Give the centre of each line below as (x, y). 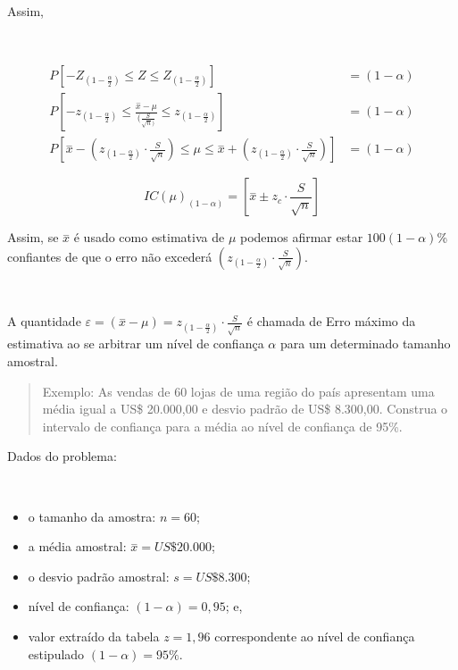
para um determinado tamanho (365, 343)
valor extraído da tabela (94, 636)
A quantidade (44, 321)
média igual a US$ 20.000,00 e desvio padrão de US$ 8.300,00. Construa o (245, 409)
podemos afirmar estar (302, 237)
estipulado (56, 653)
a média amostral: (77, 546)
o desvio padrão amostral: (99, 576)
